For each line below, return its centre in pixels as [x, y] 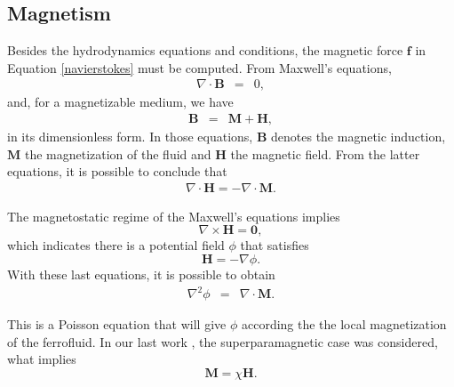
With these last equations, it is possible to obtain [141, 274]
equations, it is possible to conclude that [117, 171]
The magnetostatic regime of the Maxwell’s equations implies [174, 216]
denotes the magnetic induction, [358, 137]
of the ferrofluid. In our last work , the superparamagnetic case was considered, [223, 341]
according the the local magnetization [344, 324]
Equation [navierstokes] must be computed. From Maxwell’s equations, [199, 67]
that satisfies [275, 245]
